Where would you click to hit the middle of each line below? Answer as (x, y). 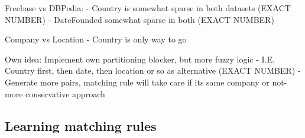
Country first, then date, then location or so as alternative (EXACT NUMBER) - (153, 70)
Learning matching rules (81, 125)
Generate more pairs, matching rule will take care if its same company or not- (146, 82)
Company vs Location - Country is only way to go (96, 39)
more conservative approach (55, 93)
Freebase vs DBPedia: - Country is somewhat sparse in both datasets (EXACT (148, 8)
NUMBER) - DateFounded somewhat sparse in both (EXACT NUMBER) (139, 19)
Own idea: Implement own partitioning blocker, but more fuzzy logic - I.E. (140, 59)
